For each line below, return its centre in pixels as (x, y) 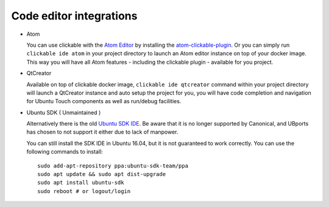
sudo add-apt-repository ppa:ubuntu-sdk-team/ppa (113, 166)
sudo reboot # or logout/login (84, 191)
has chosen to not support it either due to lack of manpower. (102, 132)
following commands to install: (65, 152)
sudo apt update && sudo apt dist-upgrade (102, 174)
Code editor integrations (74, 16)
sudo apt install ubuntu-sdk (81, 183)
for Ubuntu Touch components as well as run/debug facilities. (104, 101)
